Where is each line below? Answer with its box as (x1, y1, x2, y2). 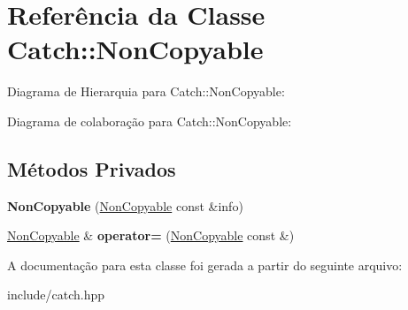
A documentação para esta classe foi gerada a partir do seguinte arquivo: (7, 255, 403, 274)
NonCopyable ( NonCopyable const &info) (7, 196, 243, 215)
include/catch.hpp (7, 285, 105, 304)
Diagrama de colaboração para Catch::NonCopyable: (7, 111, 292, 130)
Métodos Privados (7, 155, 176, 182)
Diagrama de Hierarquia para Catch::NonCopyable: (7, 82, 285, 101)
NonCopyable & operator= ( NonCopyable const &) (7, 226, 295, 245)
